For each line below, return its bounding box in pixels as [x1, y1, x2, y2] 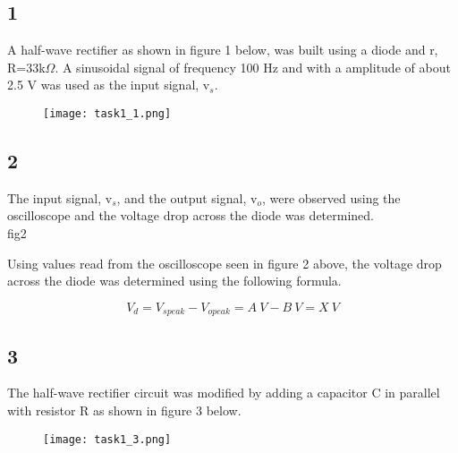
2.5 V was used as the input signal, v [7, 75, 210, 94]
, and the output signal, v [116, 188, 258, 207]
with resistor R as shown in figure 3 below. [7, 401, 242, 420]
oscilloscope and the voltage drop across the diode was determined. [7, 206, 374, 225]
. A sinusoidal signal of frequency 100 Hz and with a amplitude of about [55, 57, 451, 76]
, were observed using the [261, 188, 401, 207]
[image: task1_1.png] [43, 107, 172, 120]
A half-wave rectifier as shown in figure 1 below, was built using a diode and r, [7, 40, 438, 59]
